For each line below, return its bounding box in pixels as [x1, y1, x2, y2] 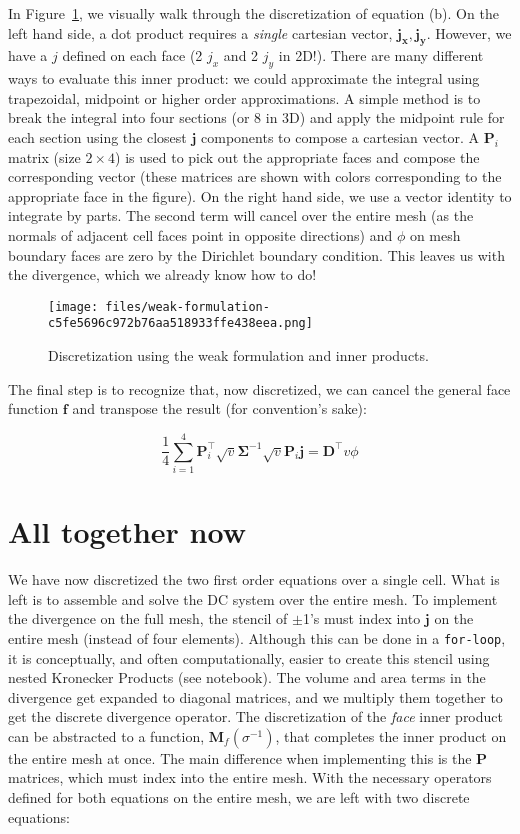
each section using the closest [8, 126, 187, 147]
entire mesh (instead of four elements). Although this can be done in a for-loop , [8, 627, 506, 648]
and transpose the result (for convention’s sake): [72, 398, 367, 419]
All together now [8, 511, 246, 552]
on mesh [409, 224, 461, 245]
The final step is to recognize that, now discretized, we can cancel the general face [8, 378, 511, 399]
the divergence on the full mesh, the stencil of [8, 608, 288, 629]
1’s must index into [302, 608, 421, 629]
